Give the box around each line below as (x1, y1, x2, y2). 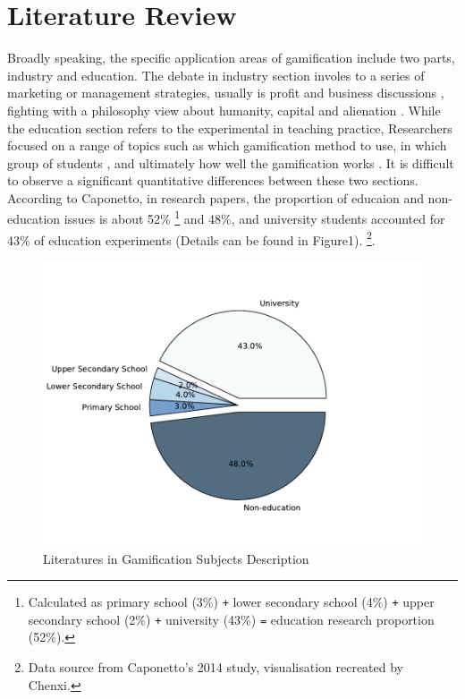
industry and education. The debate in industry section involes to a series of (7, 65, 425, 84)
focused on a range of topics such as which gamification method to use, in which (7, 136, 447, 155)
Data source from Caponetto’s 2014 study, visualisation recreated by (28, 658, 403, 677)
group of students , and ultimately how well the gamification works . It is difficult (7, 153, 454, 172)
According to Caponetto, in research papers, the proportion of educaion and (7, 188, 424, 207)
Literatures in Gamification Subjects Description (43, 549, 309, 567)
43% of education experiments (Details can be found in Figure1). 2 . (7, 227, 376, 249)
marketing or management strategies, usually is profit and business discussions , (7, 83, 444, 102)
